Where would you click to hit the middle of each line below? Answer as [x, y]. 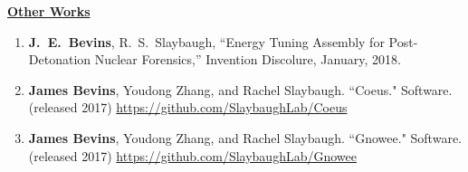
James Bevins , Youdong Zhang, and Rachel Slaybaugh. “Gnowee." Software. [245, 137]
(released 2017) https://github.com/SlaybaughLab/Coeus [188, 107]
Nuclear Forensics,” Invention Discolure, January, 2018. [248, 59]
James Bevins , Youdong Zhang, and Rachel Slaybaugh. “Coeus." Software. [240, 89]
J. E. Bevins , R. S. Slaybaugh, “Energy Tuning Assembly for [206, 41]
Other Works [49, 11]
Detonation [60, 59]
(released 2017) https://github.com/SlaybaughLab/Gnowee [192, 155]
